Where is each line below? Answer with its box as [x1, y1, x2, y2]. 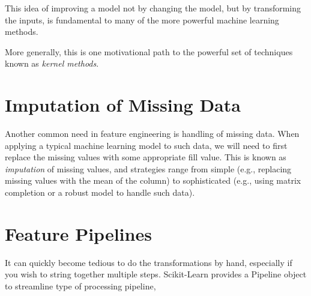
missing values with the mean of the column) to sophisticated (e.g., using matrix [5, 174, 301, 187]
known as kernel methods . [5, 57, 99, 70]
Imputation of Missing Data [5, 92, 241, 117]
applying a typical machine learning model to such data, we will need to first [5, 139, 288, 151]
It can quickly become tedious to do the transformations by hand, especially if [5, 256, 292, 268]
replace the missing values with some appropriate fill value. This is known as [5, 151, 286, 163]
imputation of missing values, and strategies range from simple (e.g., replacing [5, 162, 292, 175]
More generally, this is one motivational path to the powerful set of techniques [5, 45, 293, 58]
